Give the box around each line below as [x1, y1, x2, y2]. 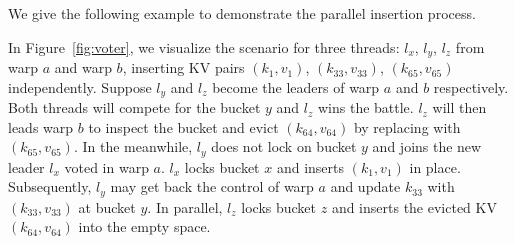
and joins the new [372, 136, 482, 157]
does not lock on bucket [211, 136, 357, 157]
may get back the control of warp [110, 176, 314, 197]
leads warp [8, 116, 74, 137]
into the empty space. [78, 216, 211, 237]
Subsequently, [8, 176, 92, 197]
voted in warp [64, 156, 149, 177]
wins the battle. [317, 97, 414, 118]
